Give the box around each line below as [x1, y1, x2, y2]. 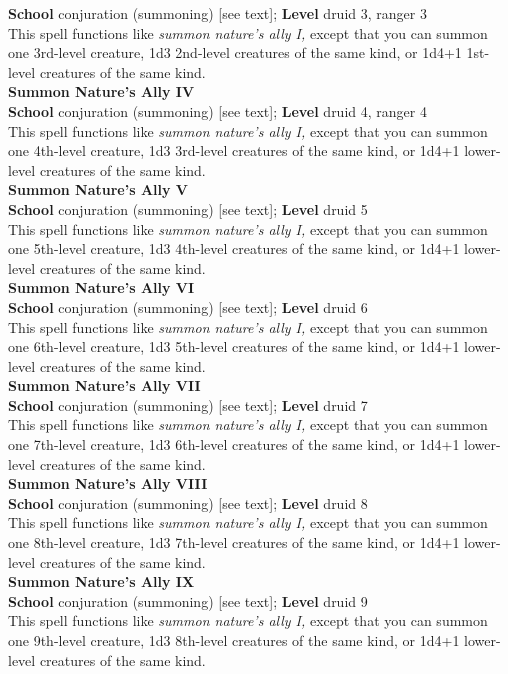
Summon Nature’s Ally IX [8, 571, 195, 592]
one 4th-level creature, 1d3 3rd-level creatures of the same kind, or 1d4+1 [8, 140, 460, 161]
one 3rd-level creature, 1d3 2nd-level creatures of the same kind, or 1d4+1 [8, 42, 462, 63]
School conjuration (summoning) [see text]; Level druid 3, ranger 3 [8, 3, 427, 23]
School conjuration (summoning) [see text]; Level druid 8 [8, 492, 368, 513]
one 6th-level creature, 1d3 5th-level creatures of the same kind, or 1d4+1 [8, 336, 460, 357]
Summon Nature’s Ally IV [8, 81, 195, 102]
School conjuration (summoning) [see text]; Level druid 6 [8, 296, 368, 317]
